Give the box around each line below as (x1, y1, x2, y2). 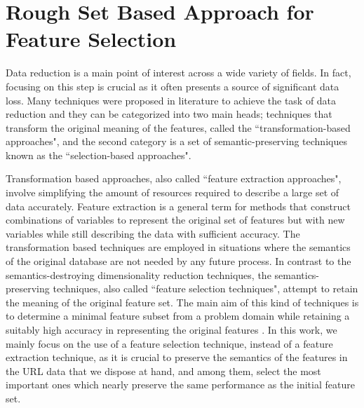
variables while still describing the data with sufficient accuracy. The (6, 226, 300, 240)
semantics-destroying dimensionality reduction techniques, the (6, 267, 271, 282)
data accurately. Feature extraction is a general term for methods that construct (6, 198, 351, 213)
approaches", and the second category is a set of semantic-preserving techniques (6, 134, 347, 149)
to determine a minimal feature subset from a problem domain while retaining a (6, 308, 350, 323)
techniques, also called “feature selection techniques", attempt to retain (53, 281, 358, 296)
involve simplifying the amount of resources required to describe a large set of (6, 185, 339, 200)
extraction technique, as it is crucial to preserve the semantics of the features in (6, 350, 348, 365)
